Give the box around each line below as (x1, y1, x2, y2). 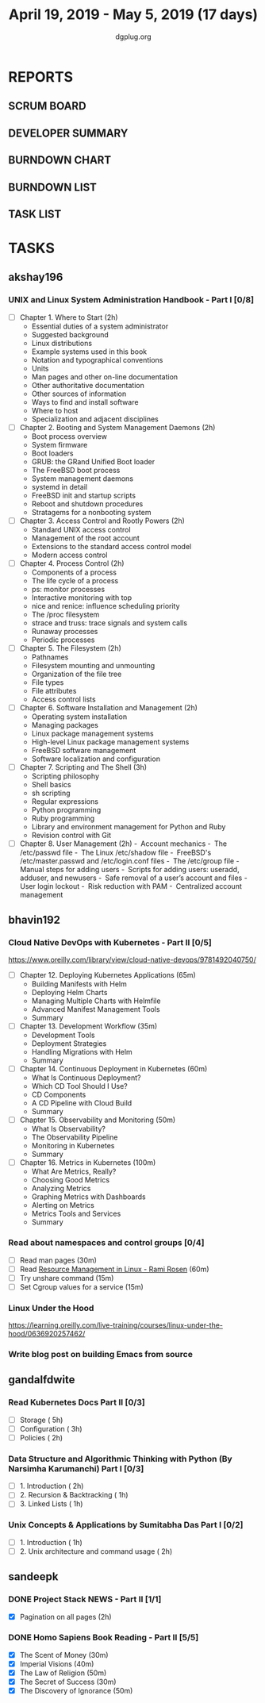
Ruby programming (31, 813, 95, 823)
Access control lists (31, 694, 97, 704)
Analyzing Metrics (31, 1184, 91, 1194)
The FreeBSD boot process (31, 465, 121, 475)
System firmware (31, 440, 88, 449)
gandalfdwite (8, 1373, 75, 1386)
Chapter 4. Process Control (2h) (19, 558, 125, 568)
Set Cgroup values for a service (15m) (19, 1282, 144, 1291)
